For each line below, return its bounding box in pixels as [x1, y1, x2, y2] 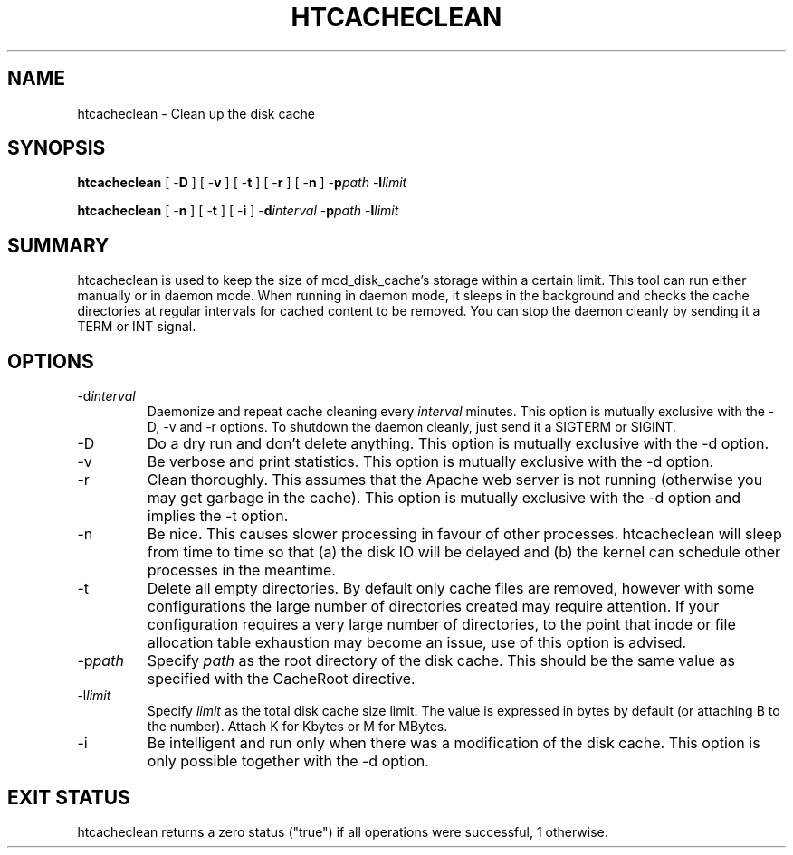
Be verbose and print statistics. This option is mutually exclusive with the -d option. [147, 452, 713, 471]
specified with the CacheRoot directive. [147, 670, 416, 689]
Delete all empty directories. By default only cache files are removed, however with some [147, 579, 755, 598]
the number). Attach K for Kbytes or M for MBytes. [147, 718, 448, 735]
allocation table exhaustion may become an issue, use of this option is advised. [147, 633, 687, 652]
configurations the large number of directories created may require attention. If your [147, 597, 720, 616]
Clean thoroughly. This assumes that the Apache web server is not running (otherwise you [147, 470, 763, 489]
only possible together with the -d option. [147, 752, 429, 771]
